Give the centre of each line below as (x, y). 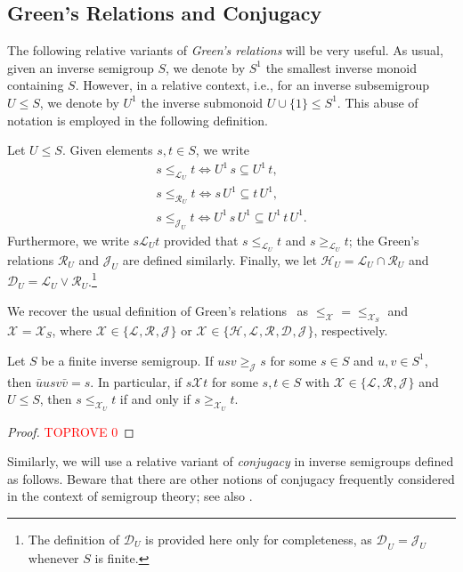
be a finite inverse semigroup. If (127, 360)
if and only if (155, 399)
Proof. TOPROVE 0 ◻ (71, 431)
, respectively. (351, 330)
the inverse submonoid (202, 102)
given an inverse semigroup (81, 67)
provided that (201, 240)
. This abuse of (378, 102)
